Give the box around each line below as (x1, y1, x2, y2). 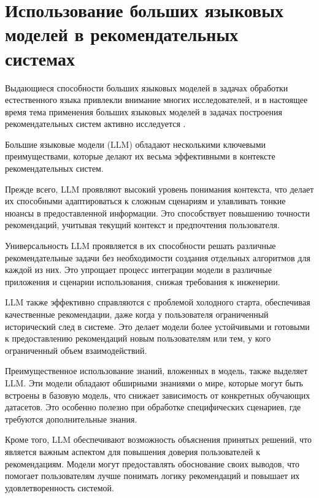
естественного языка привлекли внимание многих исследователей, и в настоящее (5, 93, 308, 106)
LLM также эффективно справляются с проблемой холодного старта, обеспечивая (5, 296, 310, 308)
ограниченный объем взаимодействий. (5, 343, 147, 356)
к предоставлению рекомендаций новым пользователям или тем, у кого (5, 332, 271, 345)
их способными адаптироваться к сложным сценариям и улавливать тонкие (5, 194, 286, 207)
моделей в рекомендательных (5, 21, 239, 47)
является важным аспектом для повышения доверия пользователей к (5, 445, 260, 458)
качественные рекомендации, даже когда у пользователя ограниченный (5, 308, 269, 320)
